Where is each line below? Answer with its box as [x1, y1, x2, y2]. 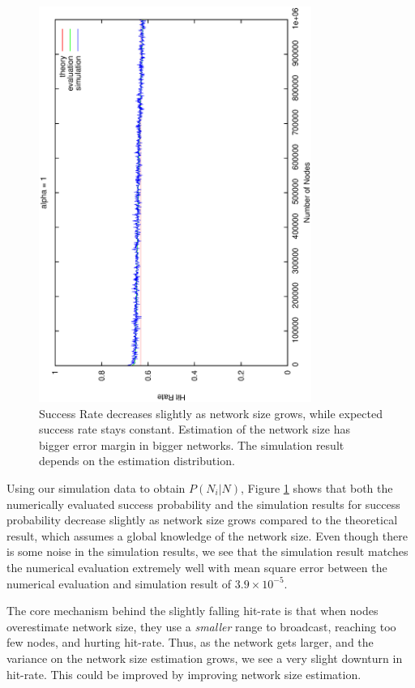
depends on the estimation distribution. [39, 452, 235, 469]
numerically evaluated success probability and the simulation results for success [6, 495, 400, 512]
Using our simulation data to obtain [6, 480, 186, 496]
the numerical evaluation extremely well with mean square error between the [6, 558, 387, 575]
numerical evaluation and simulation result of [6, 575, 232, 592]
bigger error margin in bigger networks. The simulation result [39, 436, 344, 453]
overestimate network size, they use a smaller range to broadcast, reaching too [6, 617, 396, 635]
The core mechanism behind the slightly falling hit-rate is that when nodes [6, 602, 379, 619]
